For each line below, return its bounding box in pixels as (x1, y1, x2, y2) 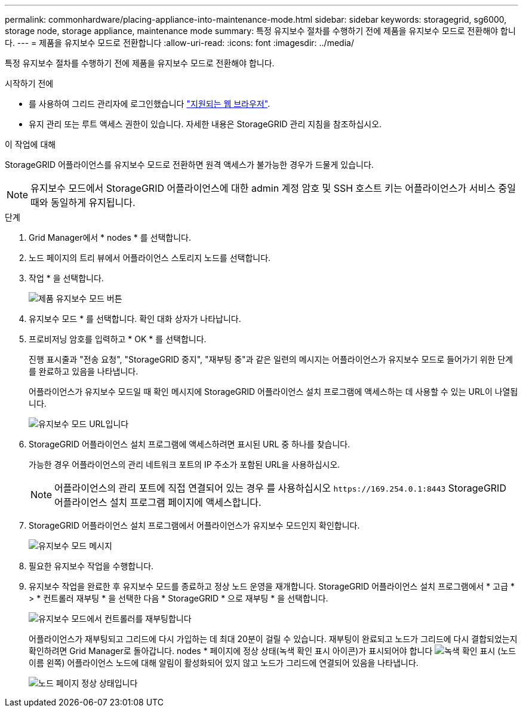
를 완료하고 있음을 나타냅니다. (29, 366, 139, 376)
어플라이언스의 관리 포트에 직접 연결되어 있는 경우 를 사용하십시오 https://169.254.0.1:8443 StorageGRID (54, 482, 506, 494)
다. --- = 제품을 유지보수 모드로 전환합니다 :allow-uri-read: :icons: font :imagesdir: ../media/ (5, 38, 354, 48)
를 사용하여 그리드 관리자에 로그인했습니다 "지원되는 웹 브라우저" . (29, 99, 270, 109)
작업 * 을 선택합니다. (29, 273, 104, 283)
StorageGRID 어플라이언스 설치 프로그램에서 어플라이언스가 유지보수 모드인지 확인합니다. (29, 520, 360, 530)
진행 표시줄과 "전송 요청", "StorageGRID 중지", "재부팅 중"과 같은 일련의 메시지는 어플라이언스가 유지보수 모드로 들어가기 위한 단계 (29, 354, 513, 364)
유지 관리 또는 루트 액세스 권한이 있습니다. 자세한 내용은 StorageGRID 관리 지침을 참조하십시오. (29, 119, 382, 129)
